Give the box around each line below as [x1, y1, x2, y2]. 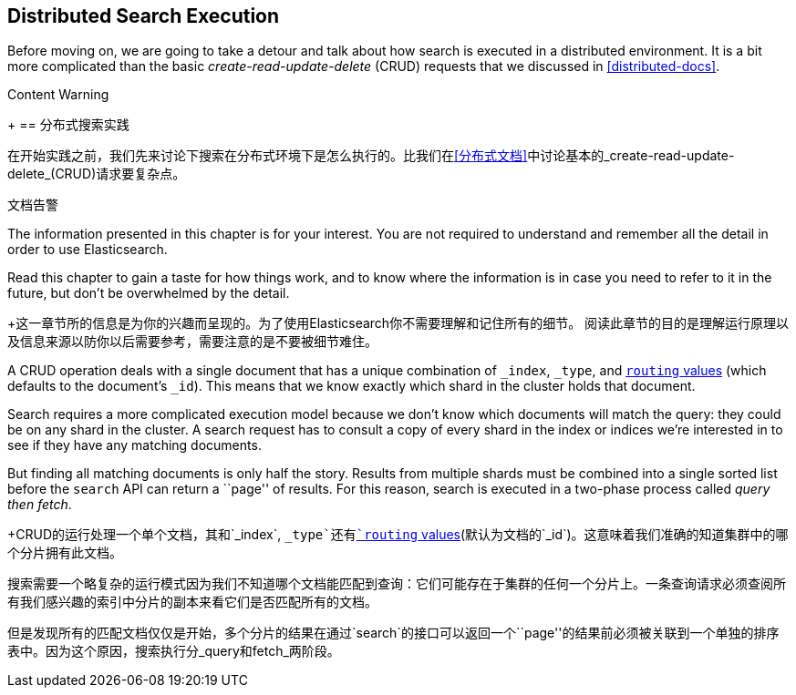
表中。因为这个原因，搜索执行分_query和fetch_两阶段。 [7, 643, 340, 659]
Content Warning [7, 87, 109, 103]
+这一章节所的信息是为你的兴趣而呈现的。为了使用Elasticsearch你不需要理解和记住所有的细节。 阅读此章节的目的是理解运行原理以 [7, 315, 790, 332]
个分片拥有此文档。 [7, 545, 122, 561]
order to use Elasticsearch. [7, 241, 168, 258]
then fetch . [7, 496, 72, 513]
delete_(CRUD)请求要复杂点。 [7, 166, 186, 182]
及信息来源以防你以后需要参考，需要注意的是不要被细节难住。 [7, 333, 377, 350]
